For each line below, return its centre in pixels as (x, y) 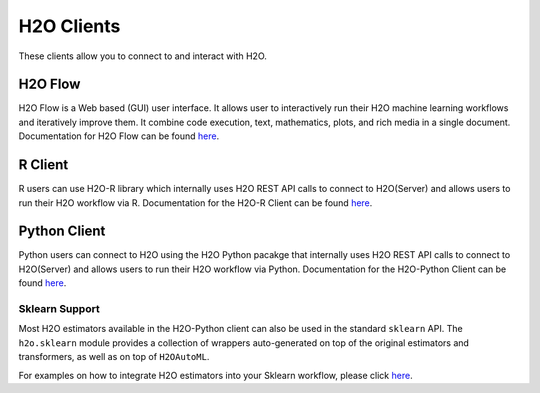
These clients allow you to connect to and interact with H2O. (142, 56)
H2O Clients (69, 26)
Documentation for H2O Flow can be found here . (119, 136)
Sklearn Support (59, 308)
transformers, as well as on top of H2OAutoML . (114, 357)
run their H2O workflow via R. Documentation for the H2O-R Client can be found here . (195, 202)
